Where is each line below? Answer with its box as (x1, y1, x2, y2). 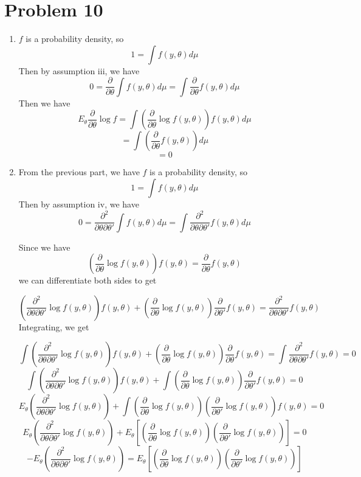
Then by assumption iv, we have (18, 197, 139, 210)
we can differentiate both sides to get (18, 274, 157, 287)
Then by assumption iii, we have (18, 64, 140, 77)
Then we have (18, 96, 70, 109)
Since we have (18, 240, 70, 253)
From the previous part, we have (18, 165, 140, 178)
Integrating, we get (18, 320, 89, 333)
